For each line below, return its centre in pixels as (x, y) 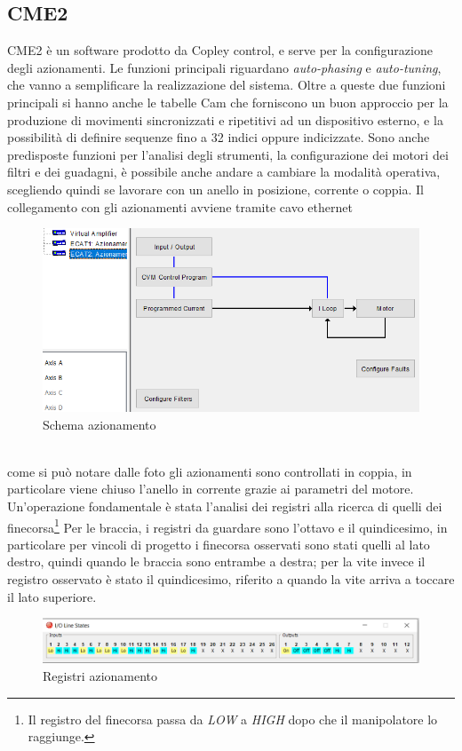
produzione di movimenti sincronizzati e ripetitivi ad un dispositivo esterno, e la (225, 119)
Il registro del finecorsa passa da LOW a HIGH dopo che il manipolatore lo (233, 719)
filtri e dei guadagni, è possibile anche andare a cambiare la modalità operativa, (224, 172)
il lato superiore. (52, 596)
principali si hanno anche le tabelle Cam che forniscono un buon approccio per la (228, 102)
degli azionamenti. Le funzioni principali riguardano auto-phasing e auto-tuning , (224, 67)
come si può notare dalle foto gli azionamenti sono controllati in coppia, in (210, 471)
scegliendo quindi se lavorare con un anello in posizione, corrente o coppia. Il (215, 189)
